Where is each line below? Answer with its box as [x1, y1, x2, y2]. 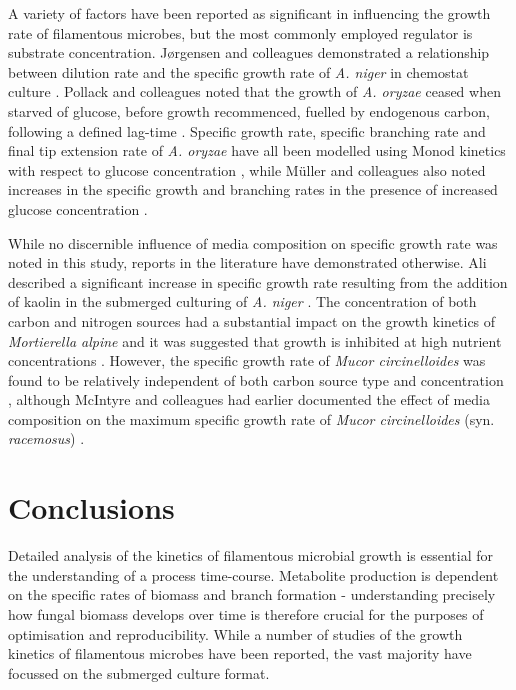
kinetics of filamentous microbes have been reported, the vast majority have [8, 643, 472, 664]
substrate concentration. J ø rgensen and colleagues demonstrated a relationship [8, 42, 490, 63]
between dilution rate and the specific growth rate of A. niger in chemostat [8, 61, 469, 82]
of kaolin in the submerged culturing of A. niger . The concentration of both [8, 291, 477, 312]
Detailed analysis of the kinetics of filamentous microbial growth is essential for [8, 545, 494, 566]
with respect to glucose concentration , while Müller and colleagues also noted [8, 159, 486, 180]
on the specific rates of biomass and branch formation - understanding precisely [8, 584, 496, 605]
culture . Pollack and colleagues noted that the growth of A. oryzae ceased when [8, 81, 501, 102]
